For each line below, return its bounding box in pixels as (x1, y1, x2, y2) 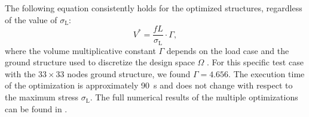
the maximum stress (5, 91, 79, 103)
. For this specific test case (207, 56, 304, 68)
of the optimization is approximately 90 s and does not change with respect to (5, 79, 293, 91)
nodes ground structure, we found (67, 67, 191, 80)
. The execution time (228, 67, 305, 80)
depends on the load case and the (166, 44, 289, 56)
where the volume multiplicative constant (5, 44, 156, 56)
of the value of (5, 13, 57, 26)
